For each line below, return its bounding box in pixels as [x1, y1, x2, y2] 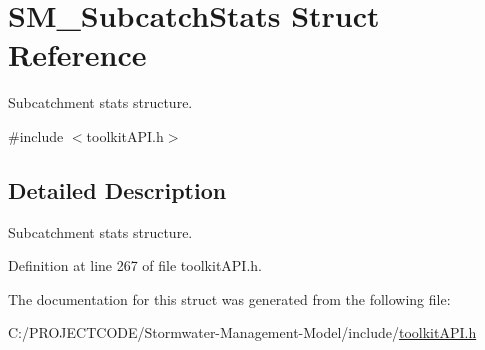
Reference [8, 34, 147, 75]
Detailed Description [8, 174, 227, 205]
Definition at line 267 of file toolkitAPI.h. [8, 255, 262, 276]
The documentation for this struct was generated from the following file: [8, 288, 451, 309]
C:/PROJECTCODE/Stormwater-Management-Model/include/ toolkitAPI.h [8, 322, 477, 343]
